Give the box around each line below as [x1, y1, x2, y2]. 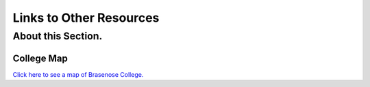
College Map [12, 52, 69, 64]
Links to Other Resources [12, 10, 160, 25]
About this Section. [12, 30, 103, 42]
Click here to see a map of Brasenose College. [12, 70, 144, 78]
